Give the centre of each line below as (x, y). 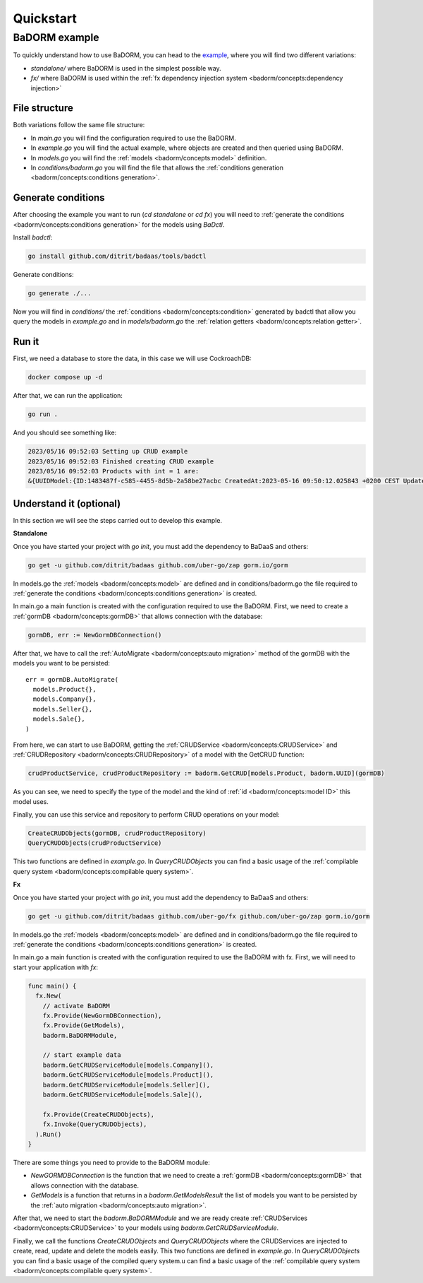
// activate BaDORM (76, 1006)
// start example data (82, 1055)
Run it (26, 342)
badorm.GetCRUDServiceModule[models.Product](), (128, 1075)
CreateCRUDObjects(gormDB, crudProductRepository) (117, 833)
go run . (43, 414)
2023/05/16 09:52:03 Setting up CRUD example (108, 451)
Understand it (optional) (67, 503)
